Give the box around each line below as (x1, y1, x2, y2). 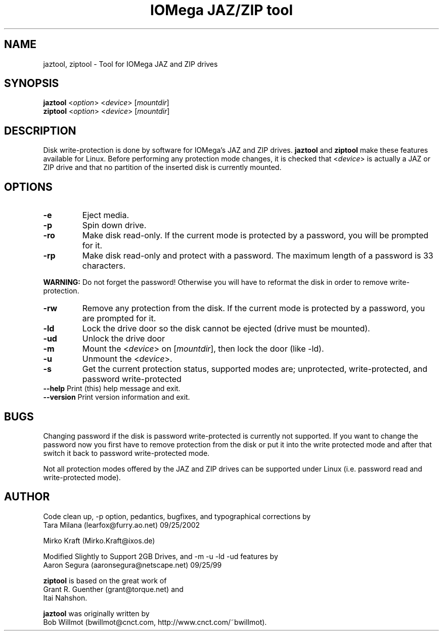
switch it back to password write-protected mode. (43, 448, 210, 457)
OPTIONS (4, 180, 53, 193)
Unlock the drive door (82, 333, 165, 344)
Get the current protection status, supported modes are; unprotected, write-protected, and (82, 364, 428, 374)
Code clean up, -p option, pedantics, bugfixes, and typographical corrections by (43, 512, 311, 521)
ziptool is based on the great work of (43, 576, 167, 585)
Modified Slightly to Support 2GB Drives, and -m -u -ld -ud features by (43, 552, 278, 561)
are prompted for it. (82, 313, 156, 324)
